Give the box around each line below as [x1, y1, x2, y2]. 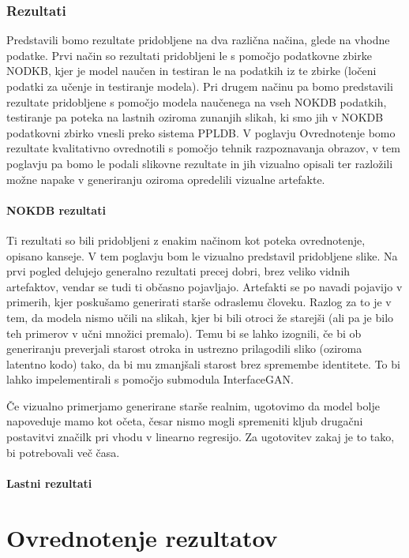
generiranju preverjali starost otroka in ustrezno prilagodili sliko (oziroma [6, 340, 362, 357]
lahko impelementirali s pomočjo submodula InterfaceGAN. [6, 371, 294, 388]
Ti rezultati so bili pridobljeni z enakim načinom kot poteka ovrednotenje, [6, 231, 366, 248]
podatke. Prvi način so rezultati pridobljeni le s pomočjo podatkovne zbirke [6, 47, 372, 63]
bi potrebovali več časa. [6, 444, 120, 460]
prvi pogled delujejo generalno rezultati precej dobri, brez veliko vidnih [6, 263, 351, 279]
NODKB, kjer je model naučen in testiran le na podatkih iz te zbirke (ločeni [6, 62, 377, 79]
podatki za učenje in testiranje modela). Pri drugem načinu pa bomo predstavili [6, 78, 393, 94]
